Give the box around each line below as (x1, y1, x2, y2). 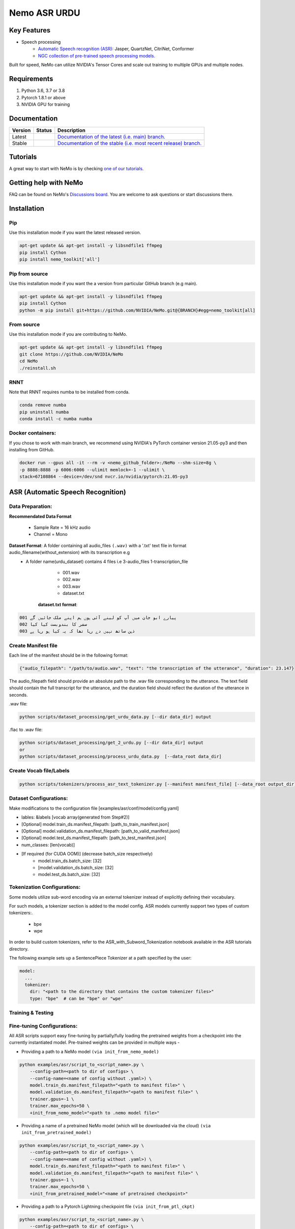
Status (36, 127, 52, 134)
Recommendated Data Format (9, 513, 72, 519)
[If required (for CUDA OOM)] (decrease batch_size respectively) (21, 851, 153, 857)
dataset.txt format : (38, 601, 78, 607)
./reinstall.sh (19, 365, 56, 371)
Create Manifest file (9, 642, 58, 649)
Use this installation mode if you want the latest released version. (9, 230, 141, 235)
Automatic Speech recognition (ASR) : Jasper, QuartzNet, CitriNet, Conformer (38, 46, 194, 52)
